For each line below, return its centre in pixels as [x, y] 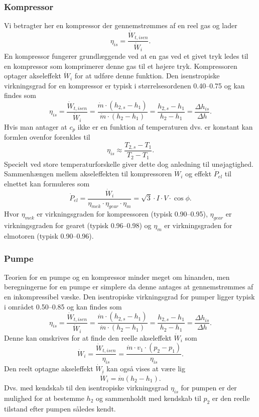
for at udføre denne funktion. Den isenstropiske [147, 76]
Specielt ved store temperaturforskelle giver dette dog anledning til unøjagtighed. [129, 164]
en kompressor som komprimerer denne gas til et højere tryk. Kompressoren [121, 66]
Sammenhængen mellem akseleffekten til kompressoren [88, 174]
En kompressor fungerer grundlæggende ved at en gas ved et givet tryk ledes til [126, 56]
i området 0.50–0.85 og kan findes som [63, 306]
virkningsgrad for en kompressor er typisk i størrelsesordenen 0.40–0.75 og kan [124, 85]
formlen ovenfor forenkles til [47, 137]
